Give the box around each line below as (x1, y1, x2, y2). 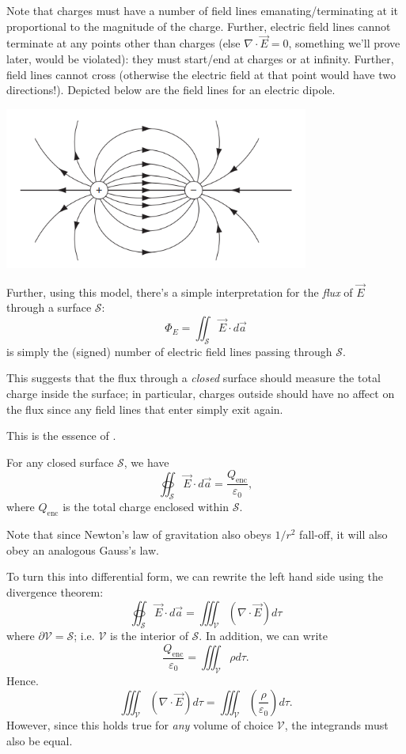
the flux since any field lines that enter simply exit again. (6, 400, 283, 417)
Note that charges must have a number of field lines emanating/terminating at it (6, 2, 398, 18)
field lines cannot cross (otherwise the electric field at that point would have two (6, 66, 396, 82)
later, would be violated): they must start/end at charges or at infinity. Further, (6, 51, 394, 66)
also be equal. (6, 733, 73, 749)
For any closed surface (6, 453, 114, 470)
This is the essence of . (6, 427, 116, 444)
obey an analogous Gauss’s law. (6, 541, 159, 558)
